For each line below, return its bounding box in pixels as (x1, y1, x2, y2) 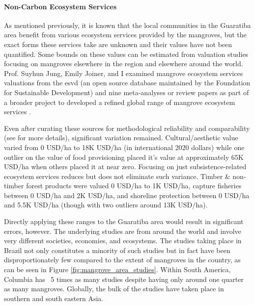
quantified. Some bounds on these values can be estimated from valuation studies (4, 49, 249, 59)
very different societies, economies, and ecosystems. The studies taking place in (4, 235, 242, 246)
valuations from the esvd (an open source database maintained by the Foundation (4, 77, 251, 88)
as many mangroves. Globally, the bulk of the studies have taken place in (4, 283, 224, 294)
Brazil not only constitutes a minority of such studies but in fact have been (4, 245, 230, 255)
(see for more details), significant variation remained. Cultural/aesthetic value (4, 132, 238, 143)
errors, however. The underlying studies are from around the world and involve (4, 226, 241, 236)
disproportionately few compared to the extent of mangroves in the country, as (4, 254, 241, 265)
